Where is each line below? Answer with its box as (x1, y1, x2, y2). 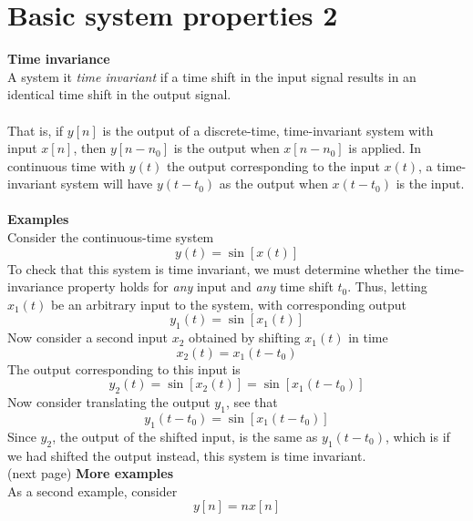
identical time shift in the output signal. (7, 85, 231, 104)
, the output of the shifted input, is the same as (52, 426, 318, 445)
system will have (60, 174, 153, 193)
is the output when (173, 138, 280, 158)
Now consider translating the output (7, 393, 211, 412)
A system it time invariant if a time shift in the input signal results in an (7, 66, 416, 86)
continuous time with (7, 156, 126, 175)
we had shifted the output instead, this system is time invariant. (7, 445, 366, 465)
